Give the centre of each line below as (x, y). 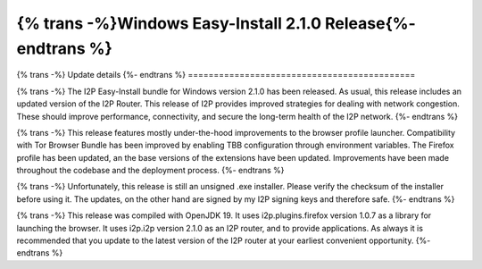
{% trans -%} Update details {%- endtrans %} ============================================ (216, 75)
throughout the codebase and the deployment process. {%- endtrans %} (150, 171)
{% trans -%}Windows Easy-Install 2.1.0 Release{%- (216, 23)
